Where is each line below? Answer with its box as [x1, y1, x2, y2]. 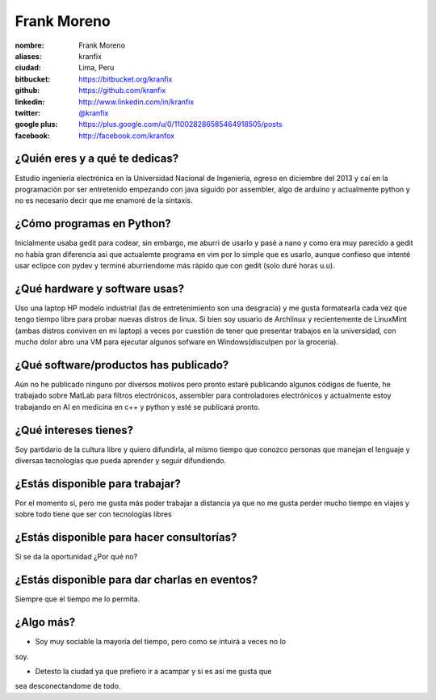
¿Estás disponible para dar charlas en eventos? [15, 573, 258, 587]
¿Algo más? [15, 615, 76, 630]
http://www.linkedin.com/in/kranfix [78, 97, 195, 107]
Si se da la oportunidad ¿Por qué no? [15, 552, 138, 562]
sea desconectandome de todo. [15, 681, 121, 691]
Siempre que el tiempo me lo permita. [15, 594, 140, 604]
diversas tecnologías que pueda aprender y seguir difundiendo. [15, 456, 226, 466]
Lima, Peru [78, 63, 115, 73]
